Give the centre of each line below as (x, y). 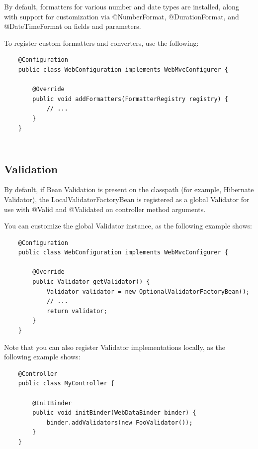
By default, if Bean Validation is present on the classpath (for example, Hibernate (129, 189)
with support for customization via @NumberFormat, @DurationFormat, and (122, 16)
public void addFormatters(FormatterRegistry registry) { (130, 99)
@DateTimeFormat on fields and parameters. (73, 26)
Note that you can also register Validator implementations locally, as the (115, 347)
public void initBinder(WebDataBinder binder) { (114, 413)
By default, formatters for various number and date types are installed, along (122, 6)
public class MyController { (66, 384)
